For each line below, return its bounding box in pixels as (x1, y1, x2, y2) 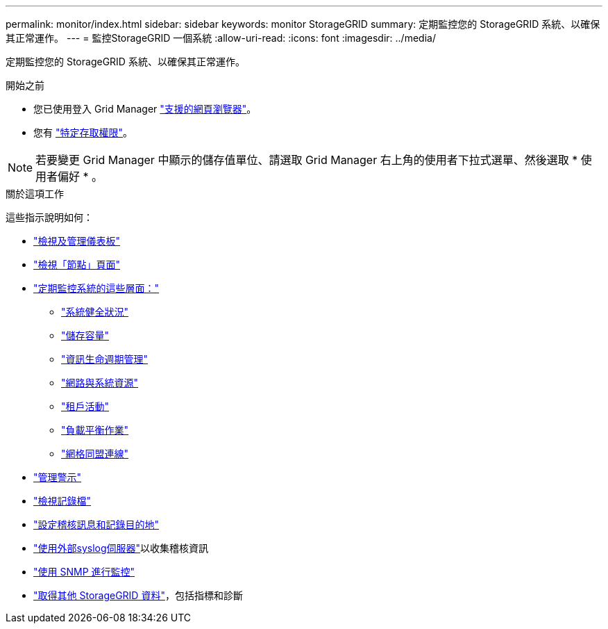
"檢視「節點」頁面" (33, 259, 121, 270)
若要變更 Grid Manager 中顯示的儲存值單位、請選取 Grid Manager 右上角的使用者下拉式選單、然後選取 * (35, 153, 578, 167)
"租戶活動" (61, 400, 110, 412)
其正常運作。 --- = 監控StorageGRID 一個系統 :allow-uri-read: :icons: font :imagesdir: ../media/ (6, 32, 436, 44)
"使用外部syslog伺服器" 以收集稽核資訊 (33, 542, 209, 554)
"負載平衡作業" (61, 424, 129, 436)
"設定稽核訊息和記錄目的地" (33, 518, 160, 530)
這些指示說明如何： (6, 211, 93, 223)
